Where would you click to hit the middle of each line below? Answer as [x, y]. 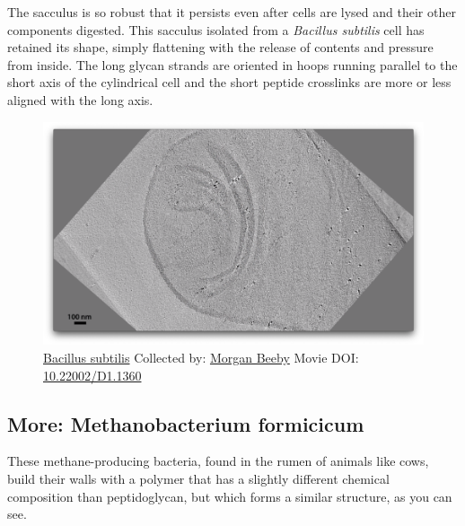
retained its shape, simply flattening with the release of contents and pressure [220, 47]
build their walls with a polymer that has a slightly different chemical [198, 478]
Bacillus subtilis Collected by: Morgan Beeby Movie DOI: [201, 357]
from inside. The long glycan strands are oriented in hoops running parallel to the [232, 64]
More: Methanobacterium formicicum [186, 423]
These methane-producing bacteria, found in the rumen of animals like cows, [218, 461]
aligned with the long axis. [80, 99]
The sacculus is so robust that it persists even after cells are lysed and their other [232, 12]
